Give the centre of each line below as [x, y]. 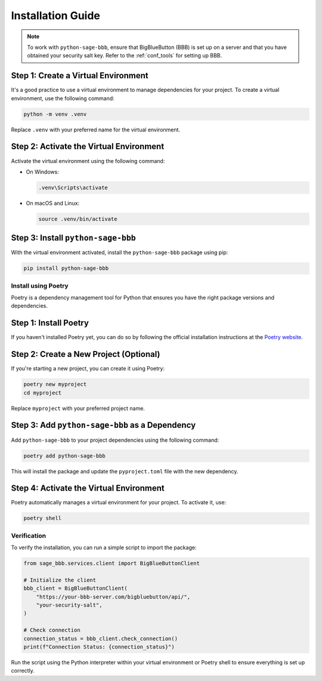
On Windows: [42, 172]
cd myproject [43, 393]
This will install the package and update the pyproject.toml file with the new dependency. [125, 471]
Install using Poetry [40, 285]
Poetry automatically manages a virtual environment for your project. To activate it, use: [119, 503]
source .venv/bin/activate [78, 219]
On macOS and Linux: [53, 203]
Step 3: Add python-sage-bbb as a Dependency [103, 425]
